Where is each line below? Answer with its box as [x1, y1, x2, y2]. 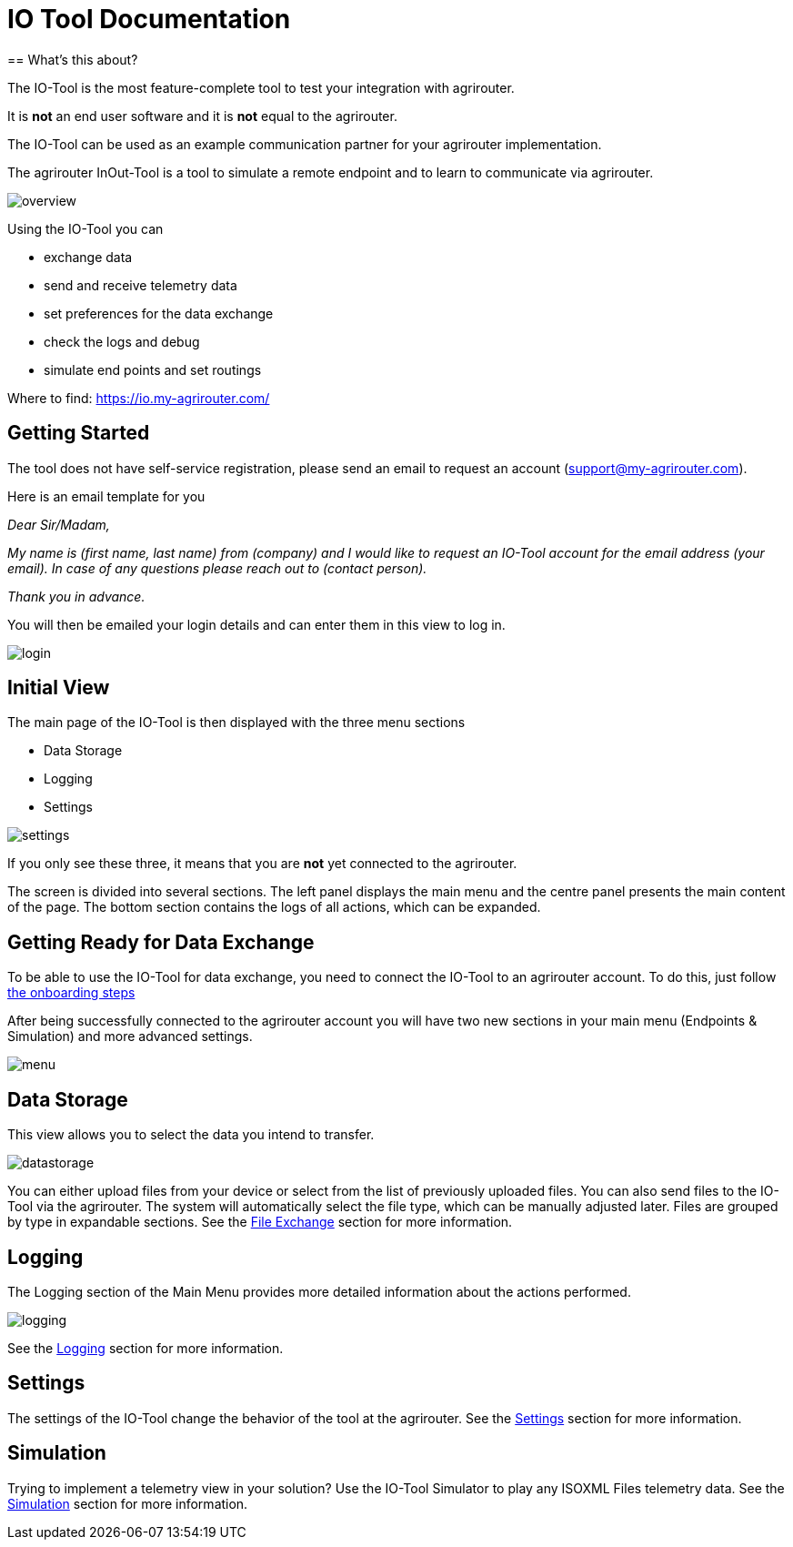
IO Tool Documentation [7, 4, 291, 35]
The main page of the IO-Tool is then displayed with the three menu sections [7, 714, 466, 731]
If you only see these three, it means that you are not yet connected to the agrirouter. [7, 855, 517, 872]
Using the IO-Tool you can [7, 220, 164, 237]
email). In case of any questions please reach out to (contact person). [7, 560, 427, 576]
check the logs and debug [44, 333, 200, 349]
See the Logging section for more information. [7, 1340, 284, 1356]
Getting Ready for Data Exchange [7, 930, 315, 954]
